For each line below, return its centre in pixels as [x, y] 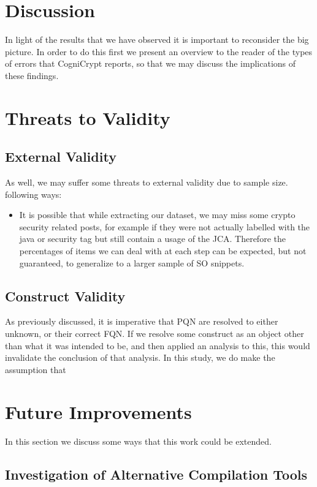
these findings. [32, 75]
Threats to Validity [88, 117]
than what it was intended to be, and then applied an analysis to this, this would [158, 345]
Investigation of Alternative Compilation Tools [156, 474]
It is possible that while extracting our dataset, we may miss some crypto [157, 215]
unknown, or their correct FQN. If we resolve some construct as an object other [155, 334]
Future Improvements [98, 411]
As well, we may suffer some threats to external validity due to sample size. [147, 182]
